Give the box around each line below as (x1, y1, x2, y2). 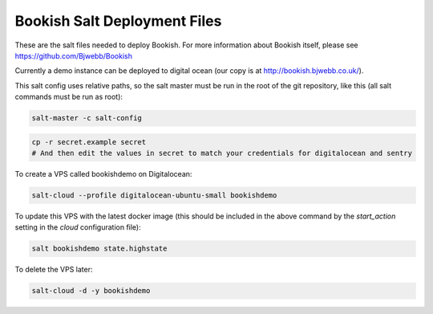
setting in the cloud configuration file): (14, 222, 141, 232)
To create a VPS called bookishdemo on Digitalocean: (14, 169, 192, 179)
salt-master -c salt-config (31, 113, 142, 123)
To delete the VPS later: (14, 265, 93, 275)
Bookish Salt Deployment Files (14, 12, 222, 30)
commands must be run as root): (14, 92, 123, 102)
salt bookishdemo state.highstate (31, 244, 168, 253)
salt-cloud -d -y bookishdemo (31, 286, 151, 296)
